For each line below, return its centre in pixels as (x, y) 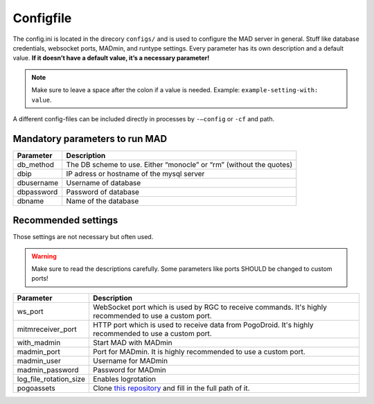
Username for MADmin (130, 360)
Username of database (104, 182)
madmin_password (48, 369)
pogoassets (36, 388)
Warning (44, 256)
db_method (36, 164)
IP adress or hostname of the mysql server (135, 173)
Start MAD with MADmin (132, 342)
